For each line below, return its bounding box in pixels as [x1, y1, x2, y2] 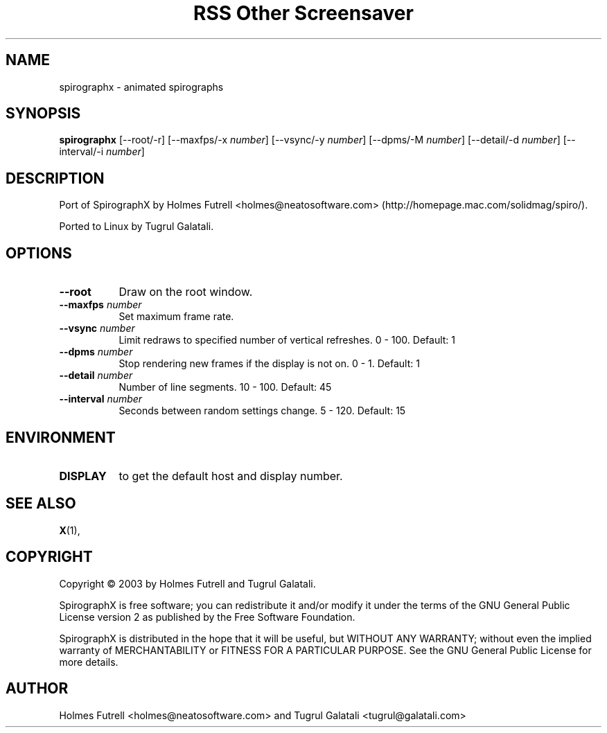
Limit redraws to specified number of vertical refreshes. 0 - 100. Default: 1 [118, 334, 456, 346]
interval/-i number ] [59, 145, 145, 158]
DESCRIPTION [6, 169, 105, 187]
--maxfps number [59, 299, 142, 311]
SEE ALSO [6, 495, 76, 513]
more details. [59, 655, 118, 668]
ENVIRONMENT [6, 428, 116, 446]
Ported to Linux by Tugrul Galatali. [59, 220, 214, 233]
